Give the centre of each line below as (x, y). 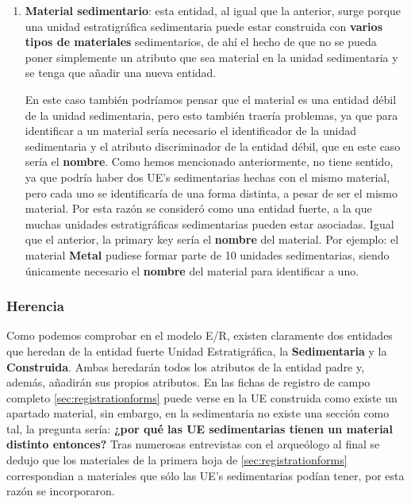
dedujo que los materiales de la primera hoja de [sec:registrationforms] (177, 460)
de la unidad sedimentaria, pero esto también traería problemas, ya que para (211, 115)
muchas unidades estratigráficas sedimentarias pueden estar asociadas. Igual (209, 223)
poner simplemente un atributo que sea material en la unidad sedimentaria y (211, 57)
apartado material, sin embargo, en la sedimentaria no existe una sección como (198, 413)
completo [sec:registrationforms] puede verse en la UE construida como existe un (202, 397)
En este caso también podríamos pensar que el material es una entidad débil (211, 99)
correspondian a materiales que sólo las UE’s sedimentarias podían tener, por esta (205, 475)
